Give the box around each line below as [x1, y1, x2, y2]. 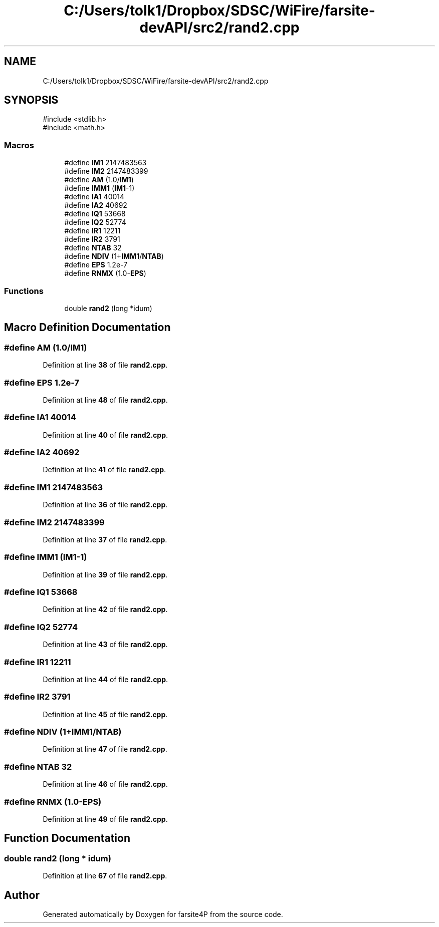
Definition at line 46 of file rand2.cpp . [43, 780, 168, 789]
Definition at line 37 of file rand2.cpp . [43, 535, 167, 544]
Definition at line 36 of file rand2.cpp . [43, 500, 168, 509]
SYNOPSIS [4, 94, 59, 107]
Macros [4, 140, 34, 150]
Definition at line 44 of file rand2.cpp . [43, 675, 168, 684]
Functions [4, 285, 44, 296]
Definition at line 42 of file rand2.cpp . [43, 605, 168, 614]
